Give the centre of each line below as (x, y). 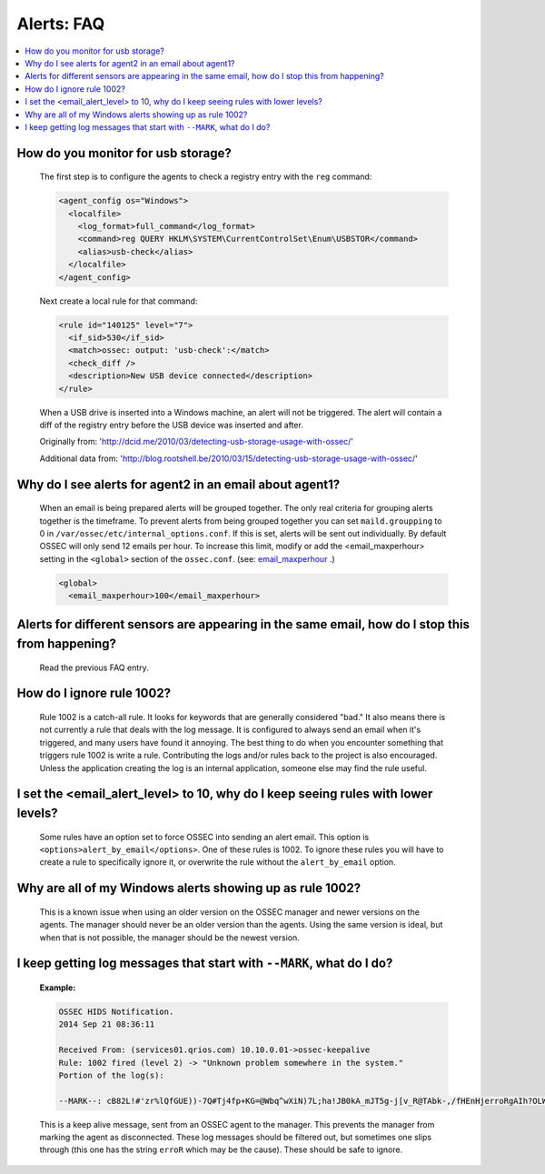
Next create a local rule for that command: (119, 301)
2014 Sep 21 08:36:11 (107, 1024)
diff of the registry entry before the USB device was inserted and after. (171, 425)
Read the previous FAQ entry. (94, 667)
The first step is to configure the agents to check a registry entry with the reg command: (206, 176)
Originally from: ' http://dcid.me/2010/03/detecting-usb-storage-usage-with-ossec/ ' (197, 442)
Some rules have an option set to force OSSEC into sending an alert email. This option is (204, 837)
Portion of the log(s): (112, 1075)
